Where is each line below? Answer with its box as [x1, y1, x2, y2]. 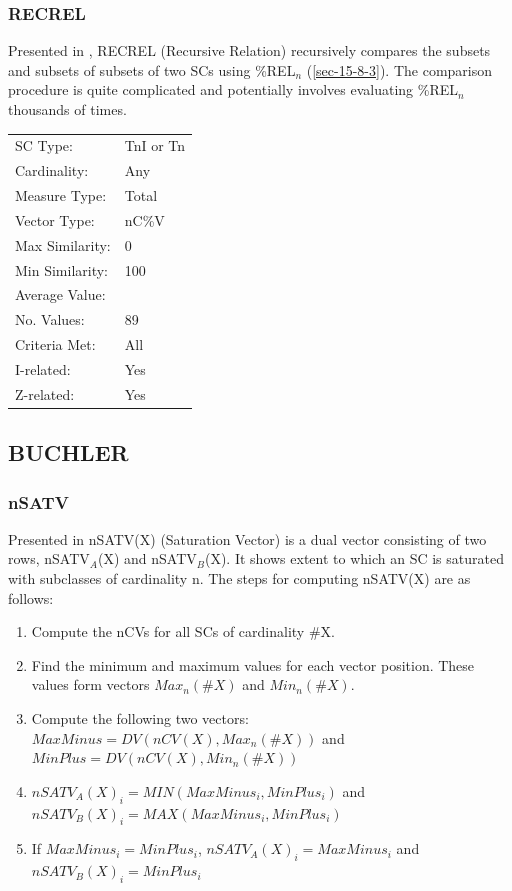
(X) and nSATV [97, 548, 197, 569]
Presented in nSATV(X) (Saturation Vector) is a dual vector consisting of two [8, 528, 487, 549]
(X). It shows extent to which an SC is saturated [204, 548, 504, 569]
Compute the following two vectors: [31, 708, 249, 729]
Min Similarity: [15, 259, 109, 280]
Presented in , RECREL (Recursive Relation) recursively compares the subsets [8, 40, 491, 61]
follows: [8, 587, 54, 608]
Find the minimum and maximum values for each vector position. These [31, 654, 475, 675]
